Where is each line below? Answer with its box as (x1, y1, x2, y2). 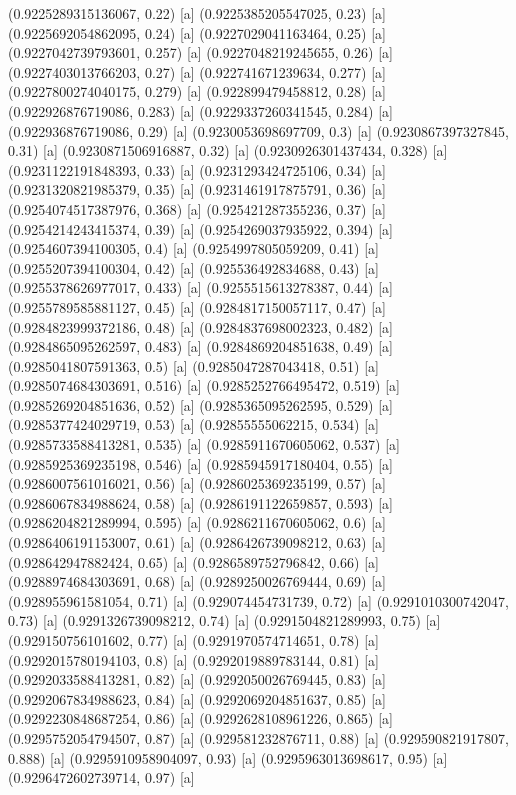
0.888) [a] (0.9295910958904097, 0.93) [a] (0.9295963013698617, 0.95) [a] (8, 747, 448, 768)
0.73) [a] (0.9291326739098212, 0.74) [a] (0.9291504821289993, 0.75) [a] (8, 610, 441, 631)
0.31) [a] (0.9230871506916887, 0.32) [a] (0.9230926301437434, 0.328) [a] (8, 140, 448, 161)
